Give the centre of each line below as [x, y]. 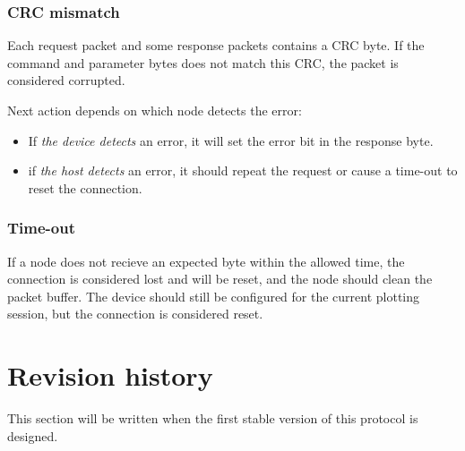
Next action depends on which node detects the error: [155, 110]
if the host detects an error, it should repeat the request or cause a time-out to [243, 170]
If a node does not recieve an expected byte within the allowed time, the [206, 261]
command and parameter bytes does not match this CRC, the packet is [203, 62]
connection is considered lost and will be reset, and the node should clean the [220, 279]
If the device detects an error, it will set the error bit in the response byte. [231, 140]
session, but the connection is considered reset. [135, 314]
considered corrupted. [66, 80]
